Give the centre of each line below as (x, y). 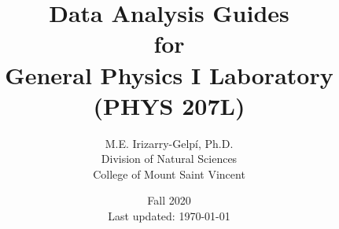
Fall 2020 (169, 200)
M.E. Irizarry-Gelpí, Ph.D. (169, 143)
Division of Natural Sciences (169, 159)
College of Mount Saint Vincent (169, 174)
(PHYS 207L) (169, 105)
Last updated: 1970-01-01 (169, 216)
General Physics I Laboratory (169, 74)
